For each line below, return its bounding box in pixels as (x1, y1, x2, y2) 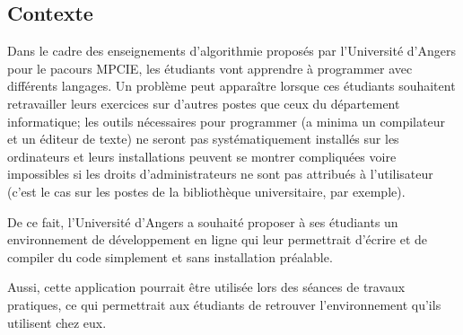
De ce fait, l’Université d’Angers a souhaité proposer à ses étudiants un (7, 212, 398, 231)
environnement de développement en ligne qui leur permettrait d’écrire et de (7, 230, 428, 249)
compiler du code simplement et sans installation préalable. (7, 247, 333, 266)
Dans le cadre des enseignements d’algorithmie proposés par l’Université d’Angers (7, 41, 456, 60)
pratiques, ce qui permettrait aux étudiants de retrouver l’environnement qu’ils (7, 295, 441, 313)
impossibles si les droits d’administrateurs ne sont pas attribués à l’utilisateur (7, 164, 433, 183)
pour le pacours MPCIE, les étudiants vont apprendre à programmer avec (7, 58, 413, 77)
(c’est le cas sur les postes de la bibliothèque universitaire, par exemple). (7, 181, 406, 200)
